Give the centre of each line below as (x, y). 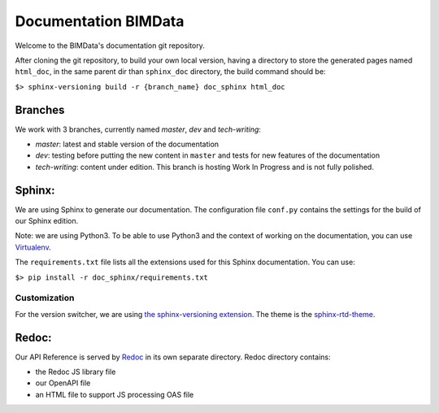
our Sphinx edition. (47, 221)
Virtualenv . (33, 247)
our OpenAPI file (63, 383)
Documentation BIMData (100, 21)
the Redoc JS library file (76, 372)
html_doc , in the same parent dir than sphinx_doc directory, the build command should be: (170, 72)
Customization (45, 298)
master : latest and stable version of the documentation (127, 144)
